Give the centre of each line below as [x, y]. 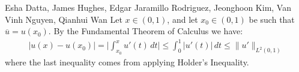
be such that [272, 19]
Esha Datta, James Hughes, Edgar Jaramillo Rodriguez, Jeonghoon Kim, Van [148, 7]
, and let [183, 19]
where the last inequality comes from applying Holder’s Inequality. [127, 61]
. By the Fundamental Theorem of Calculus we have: [146, 31]
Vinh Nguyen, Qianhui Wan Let [64, 19]
